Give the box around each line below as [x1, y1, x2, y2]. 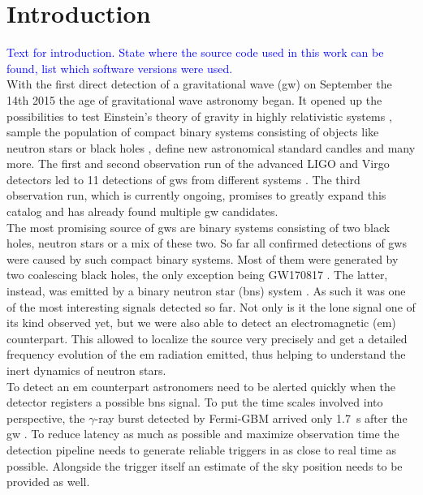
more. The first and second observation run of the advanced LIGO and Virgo [6, 155, 390, 172]
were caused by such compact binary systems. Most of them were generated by [6, 250, 399, 267]
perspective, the [6, 409, 85, 426]
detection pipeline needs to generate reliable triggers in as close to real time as [6, 441, 397, 458]
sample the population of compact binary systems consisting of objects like [6, 123, 379, 140]
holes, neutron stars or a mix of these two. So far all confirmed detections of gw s [6, 235, 407, 252]
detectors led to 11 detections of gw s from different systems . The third [6, 170, 360, 187]
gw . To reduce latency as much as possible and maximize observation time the [6, 425, 399, 442]
